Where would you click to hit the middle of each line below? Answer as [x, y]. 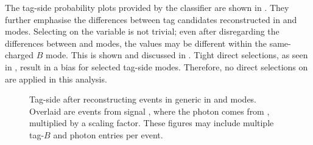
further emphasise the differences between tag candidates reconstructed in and [151, 19]
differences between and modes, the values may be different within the [136, 43]
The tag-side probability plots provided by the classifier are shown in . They [147, 7]
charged [19, 55]
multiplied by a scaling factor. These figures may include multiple [152, 123]
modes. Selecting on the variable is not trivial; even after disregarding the [142, 31]
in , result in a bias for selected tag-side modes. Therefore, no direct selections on [156, 66]
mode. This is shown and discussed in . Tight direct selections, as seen [177, 55]
